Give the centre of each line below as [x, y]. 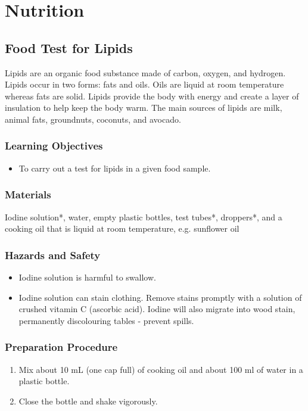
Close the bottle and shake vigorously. [88, 401]
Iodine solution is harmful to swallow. [87, 277]
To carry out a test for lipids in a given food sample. [115, 168]
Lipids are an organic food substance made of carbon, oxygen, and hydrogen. [145, 72]
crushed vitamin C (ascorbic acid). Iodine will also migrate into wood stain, [157, 309]
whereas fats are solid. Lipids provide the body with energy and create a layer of [152, 96]
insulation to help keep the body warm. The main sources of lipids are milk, [144, 108]
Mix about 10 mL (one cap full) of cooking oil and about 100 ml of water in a [161, 369]
